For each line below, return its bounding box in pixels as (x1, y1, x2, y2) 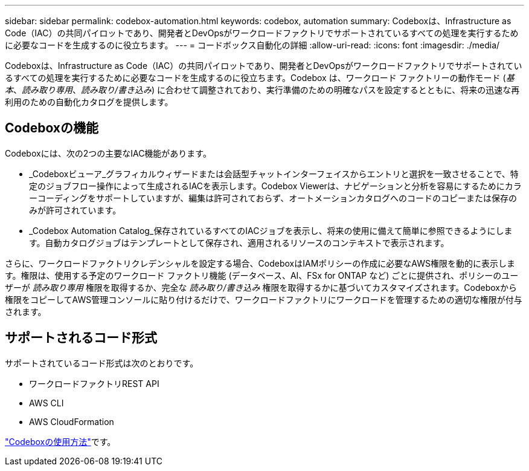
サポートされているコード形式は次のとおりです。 (5, 357, 199, 368)
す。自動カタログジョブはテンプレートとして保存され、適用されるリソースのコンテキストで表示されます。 (29, 237, 449, 248)
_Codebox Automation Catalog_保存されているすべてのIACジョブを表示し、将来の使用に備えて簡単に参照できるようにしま (29, 225, 513, 236)
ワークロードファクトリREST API (29, 378, 159, 389)
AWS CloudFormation (29, 416, 114, 427)
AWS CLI (29, 397, 64, 408)
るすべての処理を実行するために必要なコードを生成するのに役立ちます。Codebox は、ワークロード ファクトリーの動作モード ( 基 (5, 73, 515, 83)
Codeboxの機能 (5, 120, 99, 136)
